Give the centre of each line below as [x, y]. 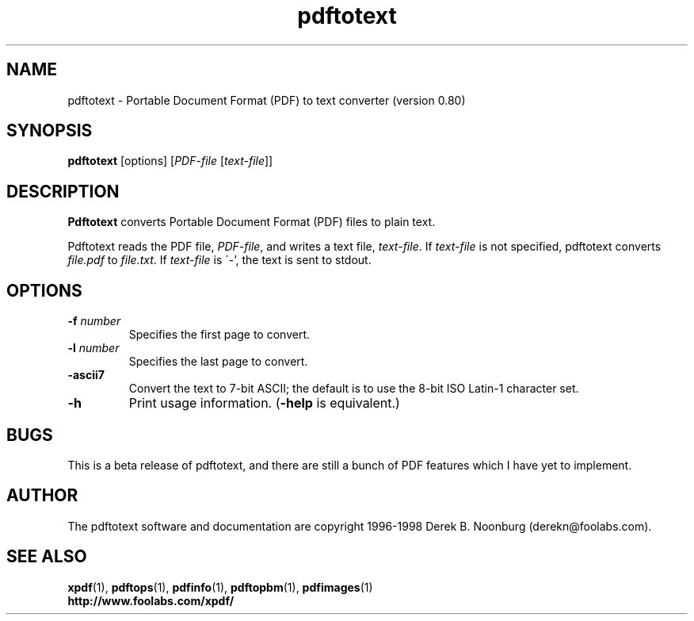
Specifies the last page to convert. [218, 362]
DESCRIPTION [63, 191]
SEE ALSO [47, 557]
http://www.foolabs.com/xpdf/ [151, 600]
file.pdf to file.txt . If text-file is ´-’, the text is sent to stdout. [219, 260]
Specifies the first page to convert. [219, 335]
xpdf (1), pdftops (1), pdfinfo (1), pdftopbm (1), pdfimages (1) [220, 587]
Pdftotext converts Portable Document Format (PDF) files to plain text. [252, 222]
